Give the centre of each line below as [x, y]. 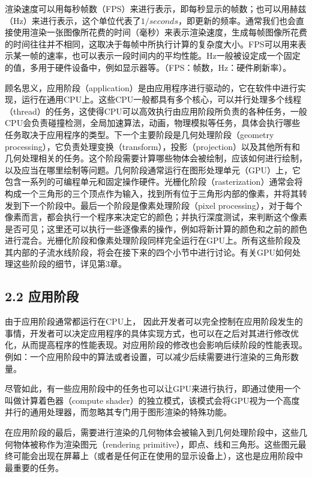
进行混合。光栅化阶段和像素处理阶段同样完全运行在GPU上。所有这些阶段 [149, 240]
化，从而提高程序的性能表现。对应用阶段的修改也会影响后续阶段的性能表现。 [156, 345]
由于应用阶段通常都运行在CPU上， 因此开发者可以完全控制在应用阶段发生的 [154, 321]
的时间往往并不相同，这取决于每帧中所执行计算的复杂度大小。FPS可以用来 [151, 43]
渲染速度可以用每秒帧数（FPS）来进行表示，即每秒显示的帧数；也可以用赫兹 [156, 8]
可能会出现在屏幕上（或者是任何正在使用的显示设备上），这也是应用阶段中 [158, 456]
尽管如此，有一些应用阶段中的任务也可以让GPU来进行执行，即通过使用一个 [153, 388]
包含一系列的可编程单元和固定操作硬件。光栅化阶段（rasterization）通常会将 [154, 181]
